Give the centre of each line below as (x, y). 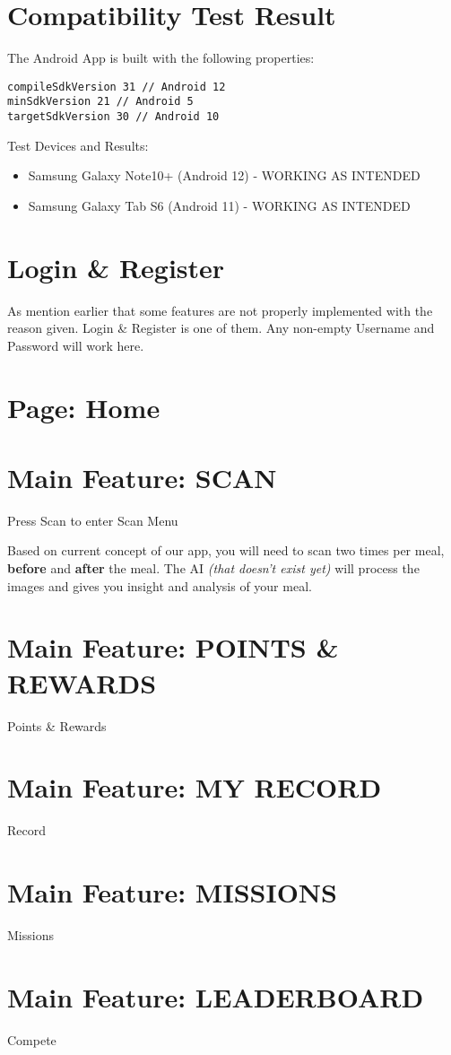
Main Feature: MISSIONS (172, 892)
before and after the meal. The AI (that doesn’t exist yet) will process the (213, 568)
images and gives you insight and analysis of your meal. (160, 585)
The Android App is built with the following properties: (161, 58)
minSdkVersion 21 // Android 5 (100, 102)
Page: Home (84, 407)
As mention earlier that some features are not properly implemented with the (220, 310)
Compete (32, 1039)
